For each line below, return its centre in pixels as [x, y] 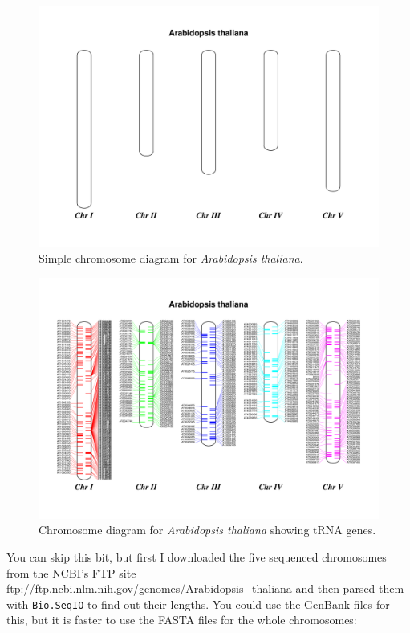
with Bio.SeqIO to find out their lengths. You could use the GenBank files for [198, 604]
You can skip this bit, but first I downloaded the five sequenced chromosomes [197, 556]
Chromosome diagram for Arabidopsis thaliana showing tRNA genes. [207, 530]
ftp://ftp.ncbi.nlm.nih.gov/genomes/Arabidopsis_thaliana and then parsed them [205, 588]
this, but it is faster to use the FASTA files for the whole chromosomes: [182, 620]
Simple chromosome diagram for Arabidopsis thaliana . [171, 258]
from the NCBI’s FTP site [71, 572]
